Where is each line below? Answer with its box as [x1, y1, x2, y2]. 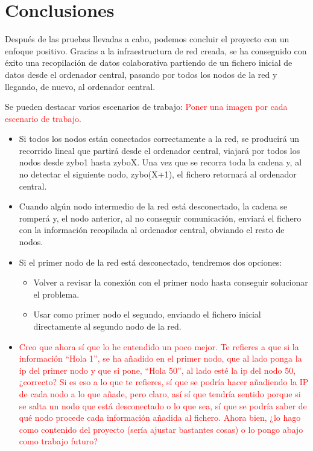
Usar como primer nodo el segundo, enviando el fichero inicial [33, 308, 261, 321]
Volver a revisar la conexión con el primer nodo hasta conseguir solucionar [33, 276, 308, 289]
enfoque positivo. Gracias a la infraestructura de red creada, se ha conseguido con [5, 44, 307, 57]
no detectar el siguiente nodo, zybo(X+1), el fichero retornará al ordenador [19, 168, 297, 181]
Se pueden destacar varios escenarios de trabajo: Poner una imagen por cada [5, 100, 288, 113]
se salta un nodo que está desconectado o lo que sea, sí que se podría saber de [19, 399, 307, 412]
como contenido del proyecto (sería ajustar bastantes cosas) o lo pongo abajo [19, 423, 303, 435]
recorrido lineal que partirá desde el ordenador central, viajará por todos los [19, 144, 300, 156]
